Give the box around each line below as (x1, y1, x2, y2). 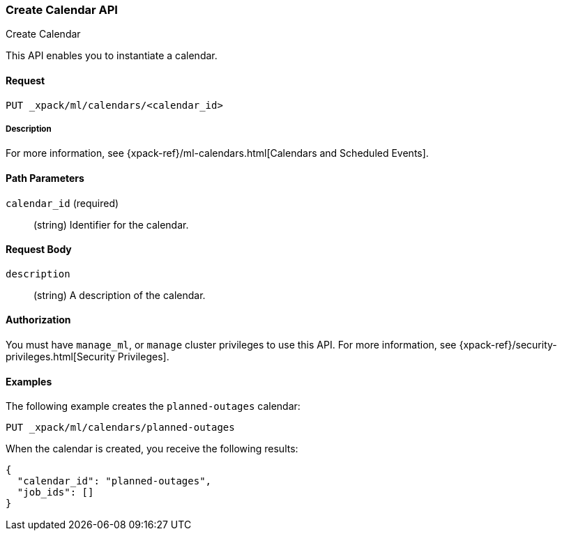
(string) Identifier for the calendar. (33, 218, 189, 231)
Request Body (6, 243, 72, 256)
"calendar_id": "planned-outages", (17, 475, 212, 487)
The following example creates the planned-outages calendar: (6, 400, 301, 413)
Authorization (6, 314, 71, 326)
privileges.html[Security (6, 351, 115, 363)
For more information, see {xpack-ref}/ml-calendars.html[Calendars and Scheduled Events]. (6, 147, 429, 160)
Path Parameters (6, 171, 84, 184)
